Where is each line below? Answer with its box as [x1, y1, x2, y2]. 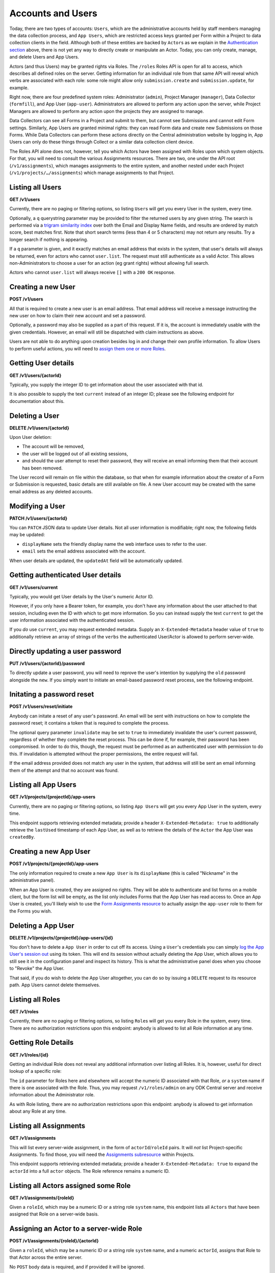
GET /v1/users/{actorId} [9, 372, 62, 378]
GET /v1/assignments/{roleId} [9, 1195, 74, 1201]
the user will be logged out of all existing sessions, [22, 451, 128, 457]
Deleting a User [9, 411, 60, 420]
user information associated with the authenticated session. [9, 617, 135, 623]
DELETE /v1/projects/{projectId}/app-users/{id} [9, 934, 114, 940]
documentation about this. [9, 398, 65, 404]
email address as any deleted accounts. [9, 488, 93, 494]
